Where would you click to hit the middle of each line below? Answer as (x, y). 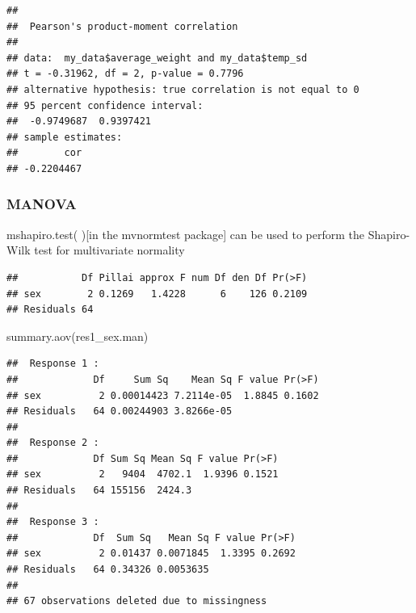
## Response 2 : (53, 443)
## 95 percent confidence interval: (105, 105)
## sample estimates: (65, 137)
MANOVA (42, 204)
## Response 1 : (53, 364)
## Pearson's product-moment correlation (122, 26)
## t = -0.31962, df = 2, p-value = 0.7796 (125, 74)
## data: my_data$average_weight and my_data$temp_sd (157, 58)
